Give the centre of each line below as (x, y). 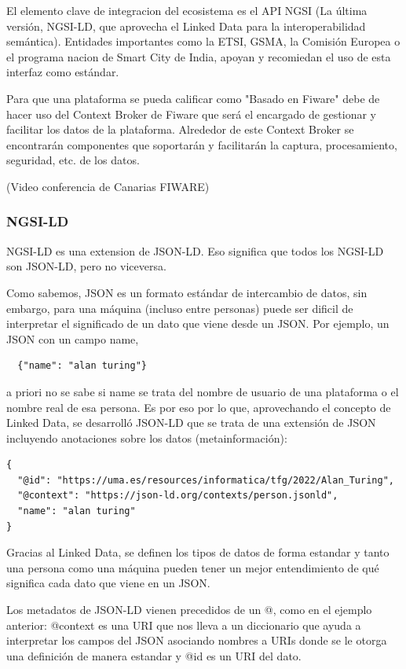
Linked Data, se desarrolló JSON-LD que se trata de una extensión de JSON (191, 423)
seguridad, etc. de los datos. (73, 160)
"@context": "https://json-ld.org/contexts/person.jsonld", (178, 496)
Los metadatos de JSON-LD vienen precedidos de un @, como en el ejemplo (189, 610)
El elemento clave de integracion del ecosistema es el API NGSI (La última (187, 10)
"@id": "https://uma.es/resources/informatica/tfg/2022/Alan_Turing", (206, 480)
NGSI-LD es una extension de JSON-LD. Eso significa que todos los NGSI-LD (195, 250)
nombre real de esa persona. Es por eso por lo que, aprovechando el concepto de (199, 407)
